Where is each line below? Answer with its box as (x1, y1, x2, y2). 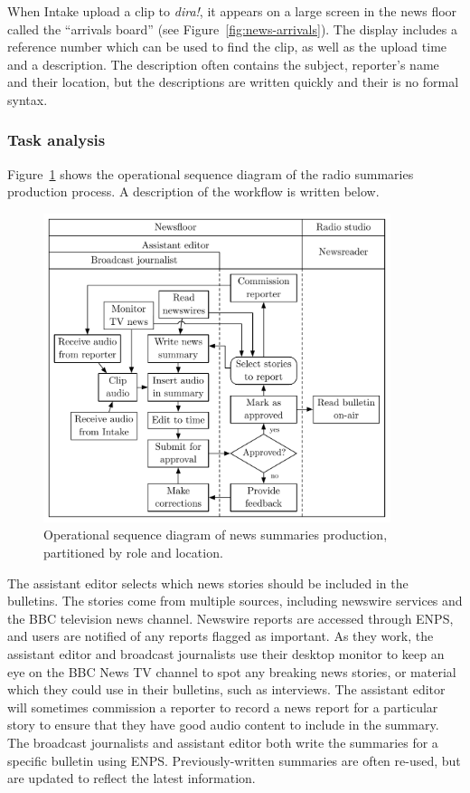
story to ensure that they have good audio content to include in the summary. (7, 715, 439, 734)
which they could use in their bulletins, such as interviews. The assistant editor (7, 680, 446, 699)
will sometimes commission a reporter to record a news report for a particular (7, 697, 438, 716)
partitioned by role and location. (43, 543, 223, 562)
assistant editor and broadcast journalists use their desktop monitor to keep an (7, 645, 445, 663)
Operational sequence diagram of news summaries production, (43, 525, 388, 544)
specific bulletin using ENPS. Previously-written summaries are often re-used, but (7, 750, 461, 769)
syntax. (7, 90, 48, 109)
